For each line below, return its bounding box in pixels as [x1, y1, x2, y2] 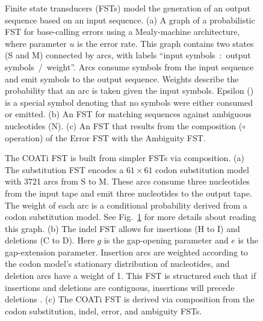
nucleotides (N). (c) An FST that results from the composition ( [5, 119, 243, 132]
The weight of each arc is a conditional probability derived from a [5, 198, 247, 211]
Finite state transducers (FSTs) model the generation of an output [5, 2, 251, 14]
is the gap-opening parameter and [104, 234, 229, 246]
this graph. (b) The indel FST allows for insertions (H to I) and [5, 222, 240, 234]
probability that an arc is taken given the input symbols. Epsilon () [5, 84, 254, 97]
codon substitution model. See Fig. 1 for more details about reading [5, 210, 256, 223]
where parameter [5, 37, 67, 49]
